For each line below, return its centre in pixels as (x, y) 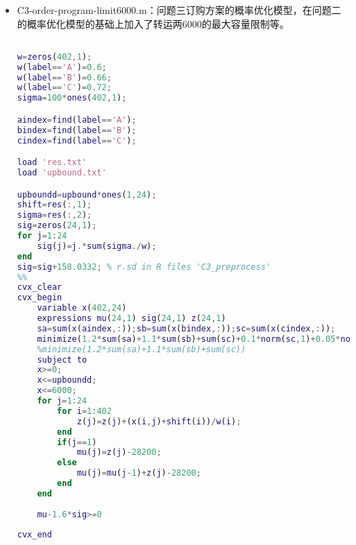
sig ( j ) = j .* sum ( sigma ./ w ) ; (97, 246)
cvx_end (34, 535)
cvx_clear (40, 287)
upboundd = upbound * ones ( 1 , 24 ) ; (87, 194)
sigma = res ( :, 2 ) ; (54, 215)
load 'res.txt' (52, 163)
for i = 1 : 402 (84, 411)
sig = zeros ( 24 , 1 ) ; (57, 226)
